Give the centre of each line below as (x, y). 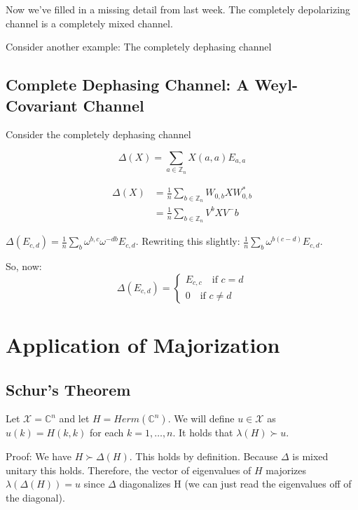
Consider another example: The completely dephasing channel (139, 47)
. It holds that (203, 432)
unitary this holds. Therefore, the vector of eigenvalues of (129, 470)
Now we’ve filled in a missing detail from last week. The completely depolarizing (178, 9)
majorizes (286, 470)
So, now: (24, 266)
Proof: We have (39, 456)
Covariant (42, 105)
